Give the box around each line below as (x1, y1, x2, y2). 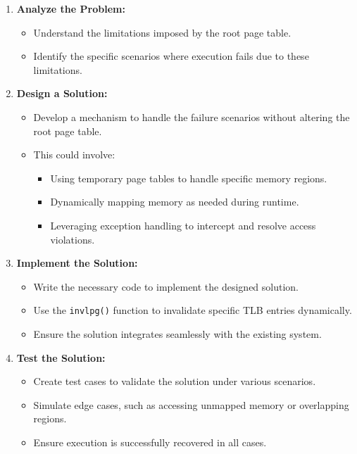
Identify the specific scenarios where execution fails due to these (33, 49, 309, 63)
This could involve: (33, 147, 115, 162)
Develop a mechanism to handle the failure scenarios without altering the (33, 109, 350, 124)
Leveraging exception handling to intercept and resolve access (50, 217, 316, 232)
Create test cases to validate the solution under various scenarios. (33, 374, 316, 389)
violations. (50, 232, 95, 246)
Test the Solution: (16, 350, 106, 365)
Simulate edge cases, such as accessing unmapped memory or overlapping (33, 397, 349, 412)
